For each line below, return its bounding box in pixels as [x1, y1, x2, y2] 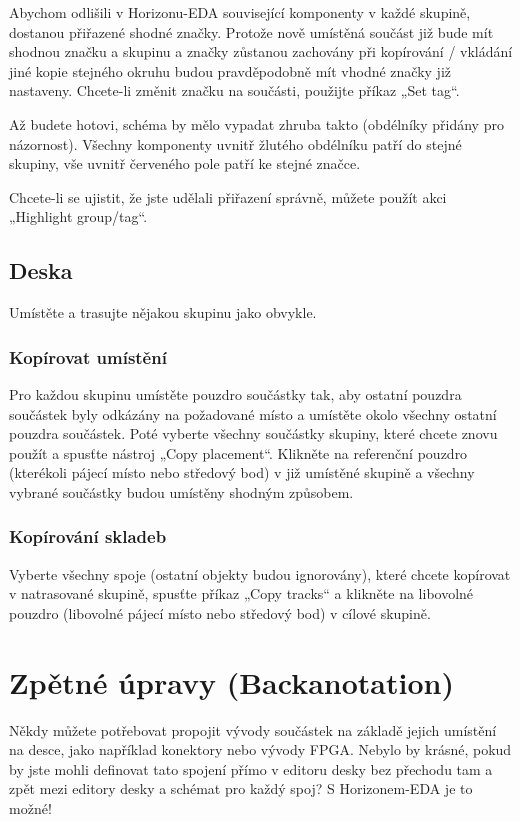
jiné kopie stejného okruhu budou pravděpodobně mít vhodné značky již [9, 60, 452, 81]
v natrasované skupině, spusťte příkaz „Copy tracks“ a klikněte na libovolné [9, 583, 474, 604]
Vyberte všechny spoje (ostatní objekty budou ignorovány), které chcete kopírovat [9, 563, 511, 584]
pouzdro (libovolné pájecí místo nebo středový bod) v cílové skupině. [9, 602, 431, 623]
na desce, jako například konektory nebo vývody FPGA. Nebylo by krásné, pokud [9, 739, 512, 760]
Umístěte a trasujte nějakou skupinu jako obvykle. [9, 302, 317, 323]
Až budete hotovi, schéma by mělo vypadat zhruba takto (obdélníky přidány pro [9, 113, 504, 134]
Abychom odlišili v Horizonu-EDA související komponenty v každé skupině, [9, 2, 471, 22]
